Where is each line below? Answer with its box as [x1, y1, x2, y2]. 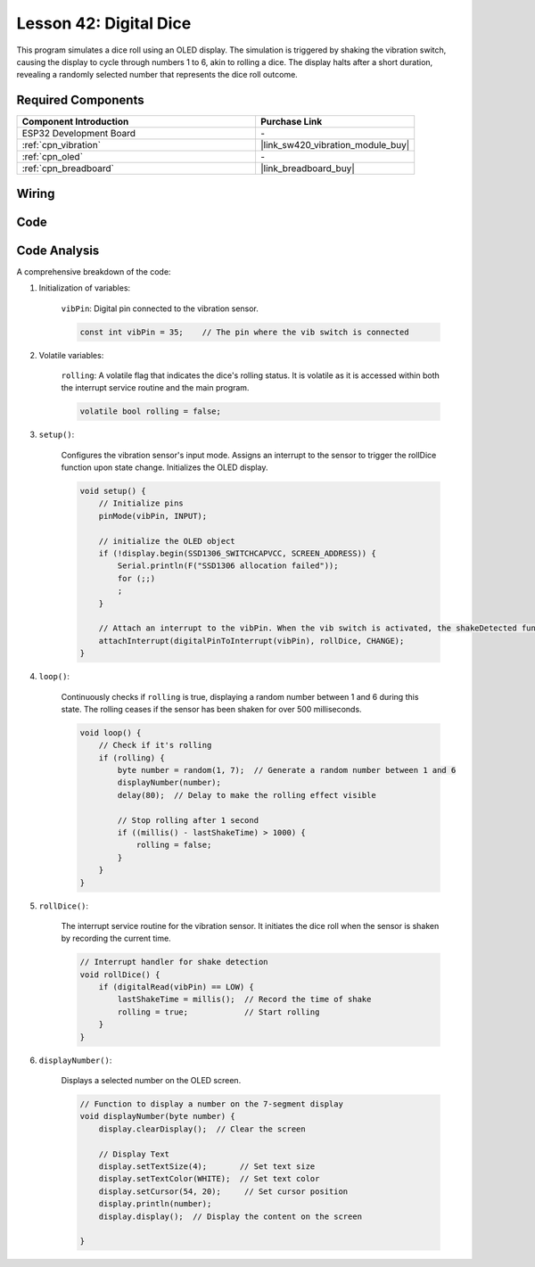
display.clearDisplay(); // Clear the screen [98, 1123, 307, 1134]
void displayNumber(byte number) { [79, 1111, 235, 1122]
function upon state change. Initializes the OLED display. [61, 462, 268, 473]
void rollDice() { [79, 969, 160, 980]
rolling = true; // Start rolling [117, 1007, 320, 1016]
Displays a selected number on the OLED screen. [61, 1075, 242, 1086]
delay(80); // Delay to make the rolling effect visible [117, 790, 376, 800]
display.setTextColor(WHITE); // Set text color [98, 1173, 320, 1184]
